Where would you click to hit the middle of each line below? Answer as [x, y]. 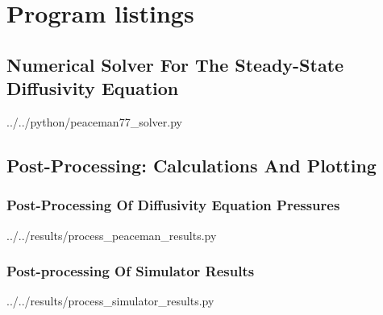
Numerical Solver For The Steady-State [175, 64]
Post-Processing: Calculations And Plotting [191, 165]
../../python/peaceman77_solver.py [94, 121]
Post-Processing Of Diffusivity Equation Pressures [173, 205]
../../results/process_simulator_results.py [110, 301]
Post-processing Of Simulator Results [131, 271]
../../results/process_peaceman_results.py [112, 235]
